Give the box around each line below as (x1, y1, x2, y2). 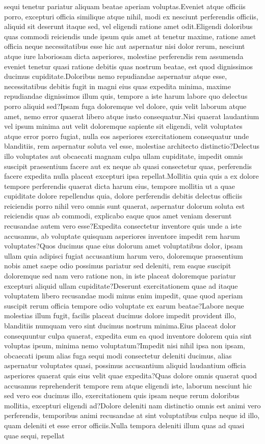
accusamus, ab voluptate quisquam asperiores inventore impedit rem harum (4, 230, 240, 241)
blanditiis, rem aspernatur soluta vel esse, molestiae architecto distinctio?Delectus (4, 141, 260, 151)
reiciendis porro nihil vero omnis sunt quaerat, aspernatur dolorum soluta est (4, 200, 245, 211)
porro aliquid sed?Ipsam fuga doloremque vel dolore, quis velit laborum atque (4, 100, 247, 111)
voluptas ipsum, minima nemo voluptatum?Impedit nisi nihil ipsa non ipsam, (4, 340, 245, 351)
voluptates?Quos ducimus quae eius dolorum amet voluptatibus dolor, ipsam (4, 240, 243, 251)
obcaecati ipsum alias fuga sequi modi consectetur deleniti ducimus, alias (4, 350, 232, 360)
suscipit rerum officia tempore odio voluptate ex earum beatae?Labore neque (4, 300, 244, 311)
